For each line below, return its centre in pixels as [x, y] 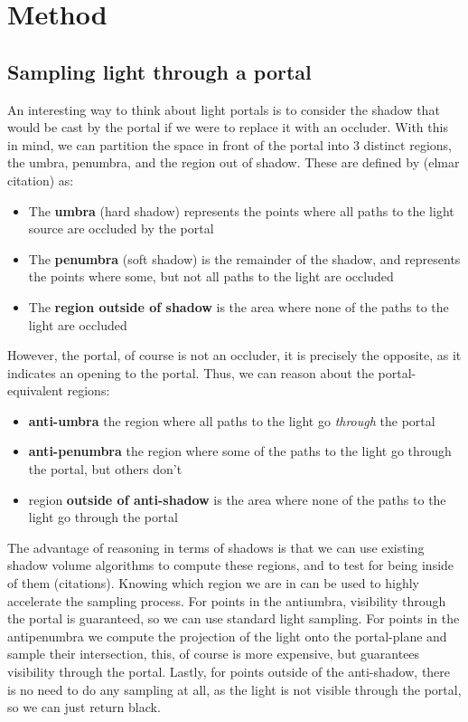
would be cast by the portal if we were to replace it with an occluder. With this [228, 127]
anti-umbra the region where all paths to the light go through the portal [232, 420]
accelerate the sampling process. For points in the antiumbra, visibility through [227, 600]
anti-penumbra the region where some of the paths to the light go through [240, 451]
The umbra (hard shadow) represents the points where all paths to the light [241, 210]
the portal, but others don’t [105, 469]
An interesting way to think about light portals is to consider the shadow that [224, 109]
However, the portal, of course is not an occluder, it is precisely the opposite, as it [234, 355]
